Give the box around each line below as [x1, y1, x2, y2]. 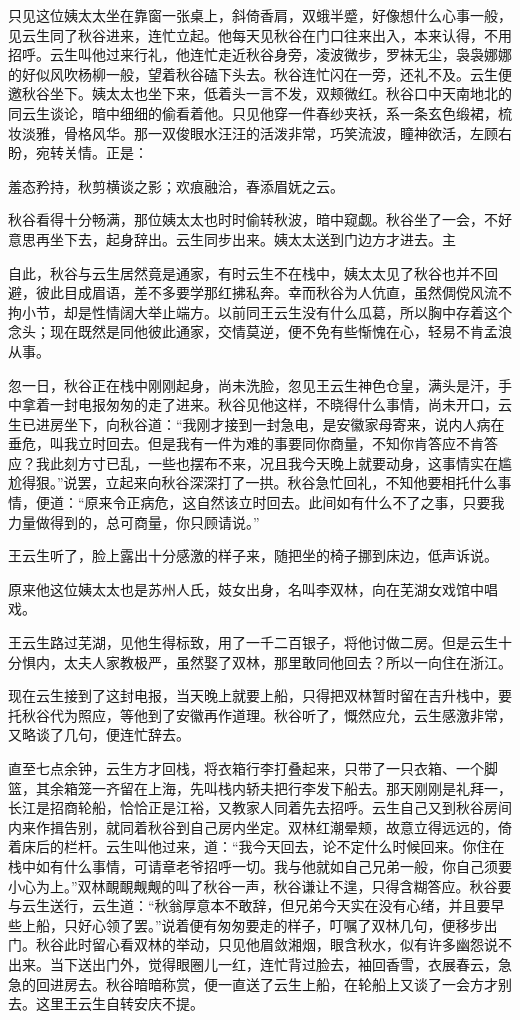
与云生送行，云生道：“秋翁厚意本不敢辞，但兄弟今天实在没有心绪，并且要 [8, 895, 491, 916]
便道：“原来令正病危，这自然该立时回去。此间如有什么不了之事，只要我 [35, 492, 505, 513]
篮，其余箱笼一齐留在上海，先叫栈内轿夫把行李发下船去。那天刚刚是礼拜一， [8, 777, 512, 798]
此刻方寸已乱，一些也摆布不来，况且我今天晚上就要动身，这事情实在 [49, 452, 498, 473]
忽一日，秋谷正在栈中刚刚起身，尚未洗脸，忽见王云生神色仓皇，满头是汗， [8, 374, 498, 395]
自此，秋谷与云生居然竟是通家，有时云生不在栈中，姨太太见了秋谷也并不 [8, 262, 484, 283]
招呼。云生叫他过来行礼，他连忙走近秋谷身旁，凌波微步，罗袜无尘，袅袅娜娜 [8, 44, 512, 65]
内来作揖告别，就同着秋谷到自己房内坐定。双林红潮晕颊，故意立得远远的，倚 [8, 816, 512, 837]
